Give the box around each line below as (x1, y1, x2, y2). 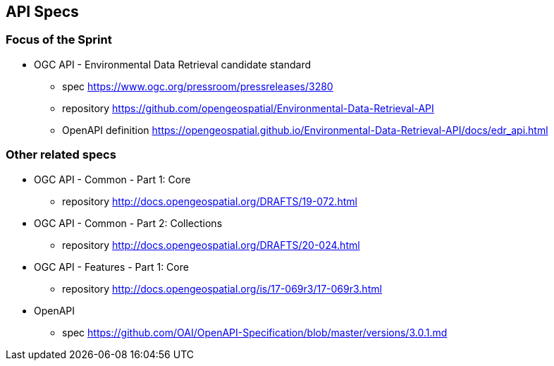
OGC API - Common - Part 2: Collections (34, 216, 223, 229)
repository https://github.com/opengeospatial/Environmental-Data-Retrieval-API (62, 102, 434, 114)
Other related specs (6, 147, 116, 162)
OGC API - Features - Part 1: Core (34, 260, 189, 273)
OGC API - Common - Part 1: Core (34, 173, 191, 185)
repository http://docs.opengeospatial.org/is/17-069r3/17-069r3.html (62, 282, 382, 295)
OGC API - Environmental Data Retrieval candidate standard (34, 58, 312, 71)
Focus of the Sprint (6, 32, 112, 47)
